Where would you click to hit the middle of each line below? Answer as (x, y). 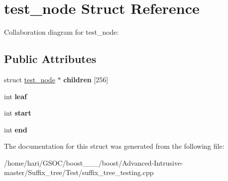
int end (16, 129)
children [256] (86, 79)
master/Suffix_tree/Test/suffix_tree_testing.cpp (79, 172)
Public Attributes (50, 59)
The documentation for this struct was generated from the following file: (114, 146)
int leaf (15, 96)
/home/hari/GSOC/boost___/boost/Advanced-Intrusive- (94, 162)
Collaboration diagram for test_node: (61, 32)
